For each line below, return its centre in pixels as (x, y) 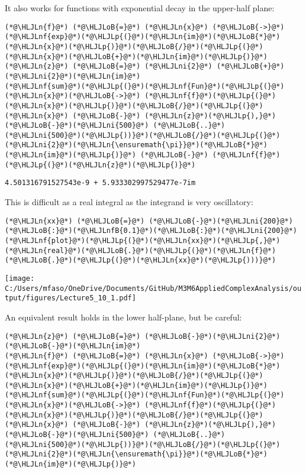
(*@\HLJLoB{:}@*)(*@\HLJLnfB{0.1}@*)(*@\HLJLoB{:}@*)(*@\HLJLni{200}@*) (151, 231)
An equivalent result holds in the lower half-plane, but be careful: (123, 317)
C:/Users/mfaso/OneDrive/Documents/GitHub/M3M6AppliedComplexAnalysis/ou (153, 288)
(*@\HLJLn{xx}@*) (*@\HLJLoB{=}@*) (75, 221)
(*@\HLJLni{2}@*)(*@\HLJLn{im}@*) (73, 76)
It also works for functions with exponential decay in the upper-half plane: (140, 8)
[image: (20, 278)
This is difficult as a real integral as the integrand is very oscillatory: (129, 202)
